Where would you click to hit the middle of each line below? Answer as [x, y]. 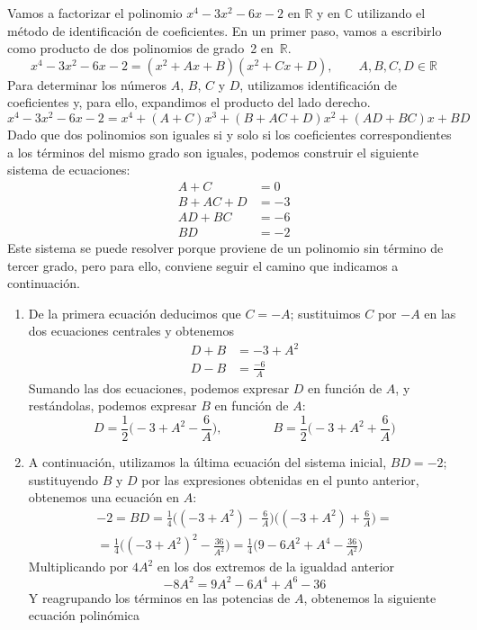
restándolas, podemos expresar [112, 405]
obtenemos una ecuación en [104, 497]
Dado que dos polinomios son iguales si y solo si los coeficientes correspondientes [229, 135]
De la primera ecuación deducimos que [135, 313]
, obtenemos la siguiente [370, 597]
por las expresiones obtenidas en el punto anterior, [280, 479]
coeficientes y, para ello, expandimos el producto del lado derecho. [189, 102]
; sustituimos [325, 313]
